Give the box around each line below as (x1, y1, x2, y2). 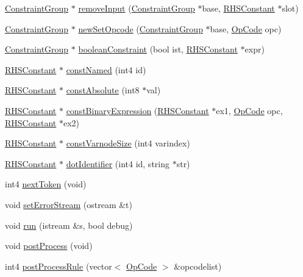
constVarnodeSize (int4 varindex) (66, 137, 190, 149)
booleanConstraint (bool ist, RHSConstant (78, 43, 238, 56)
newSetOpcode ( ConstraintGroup (78, 22, 203, 35)
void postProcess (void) (5, 239, 93, 252)
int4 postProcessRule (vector (5, 259, 112, 272)
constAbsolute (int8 (66, 84, 140, 96)
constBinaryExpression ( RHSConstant (66, 104, 209, 117)
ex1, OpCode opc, (216, 104, 283, 117)
